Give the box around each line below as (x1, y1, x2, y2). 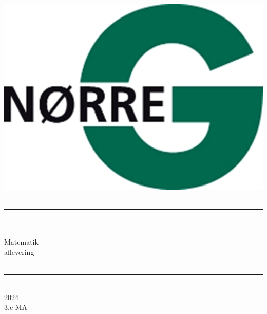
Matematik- (4, 236, 41, 247)
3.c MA (4, 302, 28, 312)
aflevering (4, 246, 34, 257)
